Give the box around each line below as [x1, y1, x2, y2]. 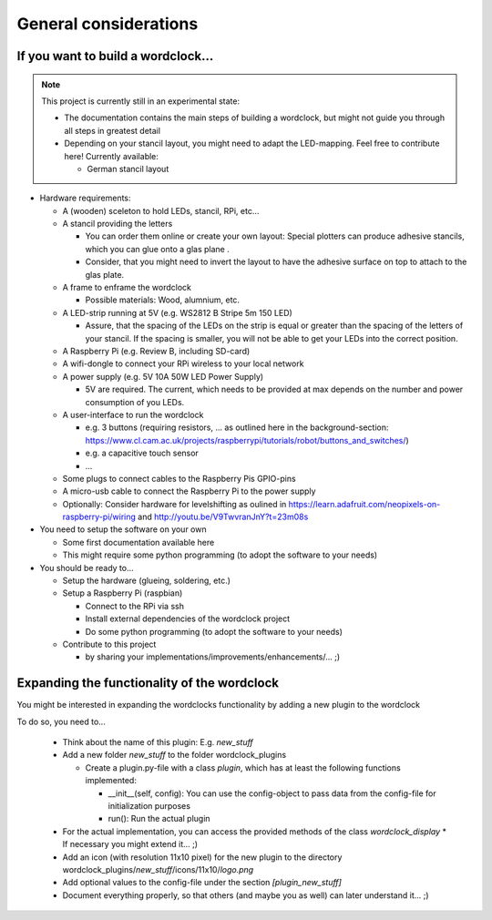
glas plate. [85, 269, 125, 280]
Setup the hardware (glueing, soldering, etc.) [62, 575, 231, 587]
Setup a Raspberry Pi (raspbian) [62, 588, 183, 598]
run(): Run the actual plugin [108, 813, 210, 824]
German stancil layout [87, 163, 169, 174]
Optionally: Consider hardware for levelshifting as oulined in [62, 498, 287, 509]
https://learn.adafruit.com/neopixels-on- [288, 498, 441, 509]
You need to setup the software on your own [39, 524, 207, 535]
